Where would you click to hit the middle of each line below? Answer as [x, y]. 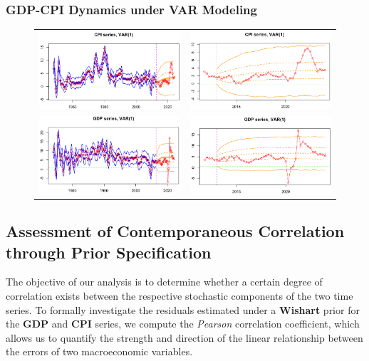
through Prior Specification [109, 252]
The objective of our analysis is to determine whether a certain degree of [164, 282]
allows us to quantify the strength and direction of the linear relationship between [184, 337]
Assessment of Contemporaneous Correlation [175, 231]
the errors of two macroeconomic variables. [99, 351]
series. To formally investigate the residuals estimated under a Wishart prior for [183, 309]
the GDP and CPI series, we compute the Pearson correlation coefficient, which [183, 324]
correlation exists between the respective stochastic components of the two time [180, 296]
